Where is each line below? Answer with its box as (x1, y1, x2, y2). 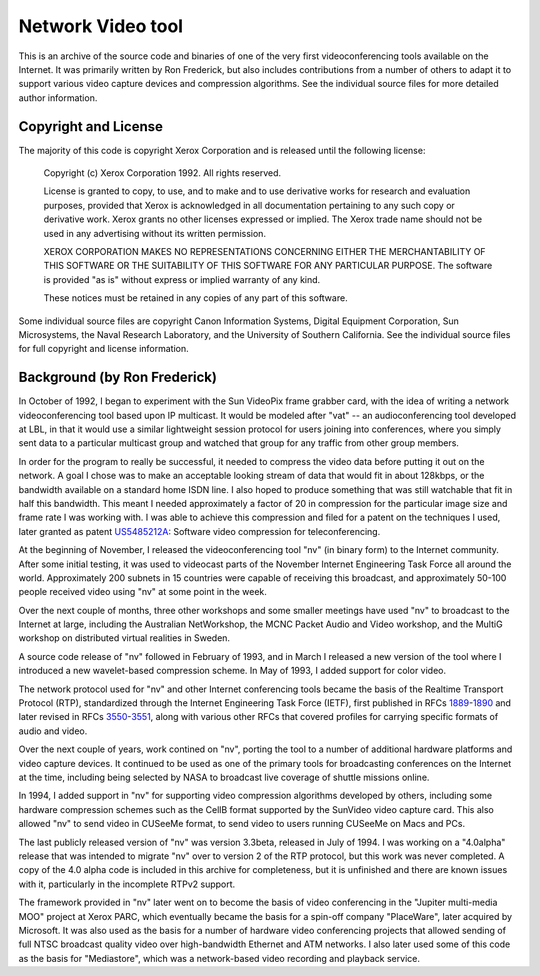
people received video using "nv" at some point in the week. (18, 586, 267, 598)
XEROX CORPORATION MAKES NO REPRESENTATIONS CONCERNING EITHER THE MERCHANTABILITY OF (43, 245, 486, 257)
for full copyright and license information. (18, 343, 189, 355)
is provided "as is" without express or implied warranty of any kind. (43, 273, 321, 285)
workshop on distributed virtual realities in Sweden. (18, 632, 230, 644)
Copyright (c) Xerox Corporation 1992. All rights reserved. (43, 167, 282, 179)
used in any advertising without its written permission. (43, 227, 267, 239)
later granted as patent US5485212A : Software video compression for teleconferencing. (18, 525, 381, 537)
